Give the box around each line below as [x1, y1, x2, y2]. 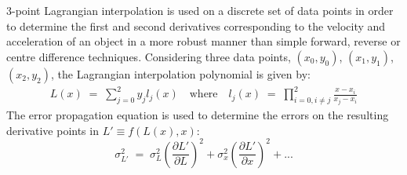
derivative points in [6, 122, 99, 138]
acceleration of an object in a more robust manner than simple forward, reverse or [6, 33, 401, 49]
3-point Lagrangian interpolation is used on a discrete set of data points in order [6, 2, 394, 18]
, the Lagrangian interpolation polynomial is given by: [50, 65, 311, 82]
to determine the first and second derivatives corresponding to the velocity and [6, 17, 386, 34]
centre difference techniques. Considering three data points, [6, 48, 291, 64]
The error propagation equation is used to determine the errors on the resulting [6, 107, 389, 123]
